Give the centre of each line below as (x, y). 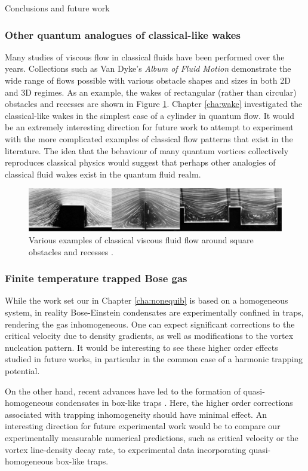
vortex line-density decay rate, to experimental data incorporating (126, 449)
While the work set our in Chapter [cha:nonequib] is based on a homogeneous (147, 300)
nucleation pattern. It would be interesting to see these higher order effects (141, 347)
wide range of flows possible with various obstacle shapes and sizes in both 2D (148, 80)
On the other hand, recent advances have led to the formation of (123, 391)
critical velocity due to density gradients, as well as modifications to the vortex (149, 336)
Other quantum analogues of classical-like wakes (123, 34)
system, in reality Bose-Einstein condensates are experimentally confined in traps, (154, 312)
